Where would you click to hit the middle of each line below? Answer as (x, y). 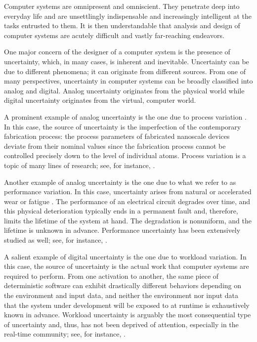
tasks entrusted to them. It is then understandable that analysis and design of (122, 25)
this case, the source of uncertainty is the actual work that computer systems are (127, 266)
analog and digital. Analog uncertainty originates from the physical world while (124, 90)
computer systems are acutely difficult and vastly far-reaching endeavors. (114, 35)
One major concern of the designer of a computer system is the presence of (117, 52)
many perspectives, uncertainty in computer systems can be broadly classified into (128, 81)
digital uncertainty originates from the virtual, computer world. (100, 100)
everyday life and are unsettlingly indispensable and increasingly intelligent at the (128, 16)
